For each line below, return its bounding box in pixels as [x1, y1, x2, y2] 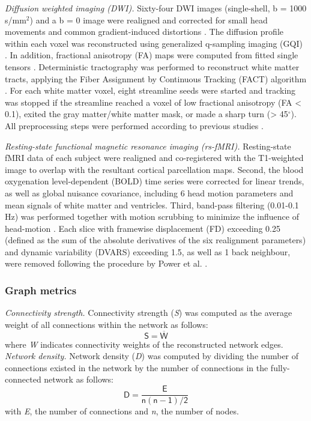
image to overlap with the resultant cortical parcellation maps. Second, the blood [5, 163, 304, 175]
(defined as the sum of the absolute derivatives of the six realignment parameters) [5, 234, 306, 246]
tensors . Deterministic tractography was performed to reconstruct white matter [5, 60, 300, 73]
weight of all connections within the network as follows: [5, 318, 208, 330]
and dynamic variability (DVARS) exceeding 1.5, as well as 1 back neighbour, [5, 245, 291, 258]
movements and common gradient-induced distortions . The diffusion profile [5, 25, 283, 38]
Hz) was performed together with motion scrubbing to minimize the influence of [5, 210, 299, 223]
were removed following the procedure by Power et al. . [5, 257, 208, 270]
